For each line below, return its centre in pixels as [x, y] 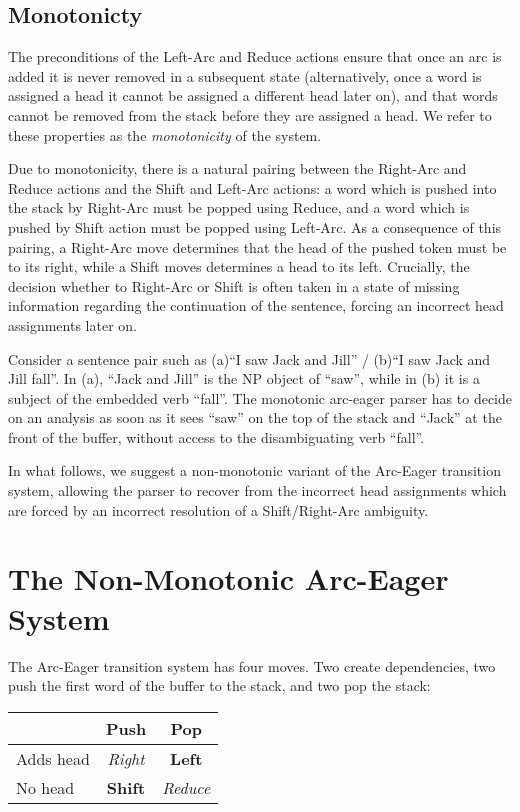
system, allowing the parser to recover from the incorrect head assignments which [257, 490]
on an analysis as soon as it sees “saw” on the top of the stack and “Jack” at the [255, 417]
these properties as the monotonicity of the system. [165, 134]
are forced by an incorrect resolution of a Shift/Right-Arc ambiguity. [218, 509]
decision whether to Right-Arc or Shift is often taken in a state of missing [234, 285]
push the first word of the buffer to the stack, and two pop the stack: [219, 685]
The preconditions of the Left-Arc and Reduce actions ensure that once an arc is [255, 56]
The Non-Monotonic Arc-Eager [228, 578]
